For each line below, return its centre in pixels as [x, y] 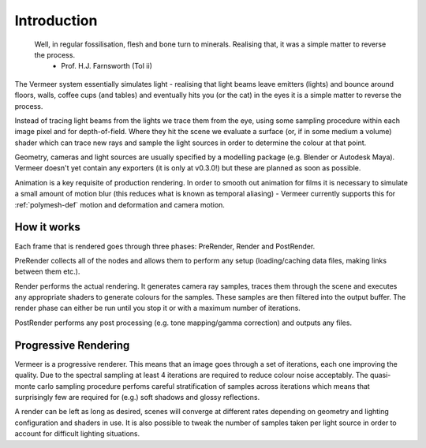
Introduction [56, 21]
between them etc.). [47, 271]
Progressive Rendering [72, 345]
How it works [47, 228]
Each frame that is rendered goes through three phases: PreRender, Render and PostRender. [165, 246]
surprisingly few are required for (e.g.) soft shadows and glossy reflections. [137, 397]
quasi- [380, 375]
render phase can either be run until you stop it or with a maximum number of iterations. [158, 308]
